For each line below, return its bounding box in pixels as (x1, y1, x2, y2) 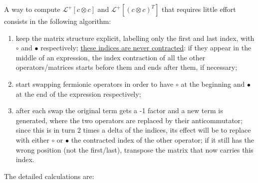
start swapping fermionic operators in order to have (15, 78, 174, 89)
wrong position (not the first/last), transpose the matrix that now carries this (15, 144, 254, 155)
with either (15, 134, 49, 145)
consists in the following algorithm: (4, 16, 111, 26)
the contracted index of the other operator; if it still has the (71, 134, 254, 145)
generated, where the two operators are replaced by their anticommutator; (15, 115, 243, 125)
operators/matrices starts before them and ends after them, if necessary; (15, 62, 238, 72)
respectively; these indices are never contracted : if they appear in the (40, 42, 252, 53)
